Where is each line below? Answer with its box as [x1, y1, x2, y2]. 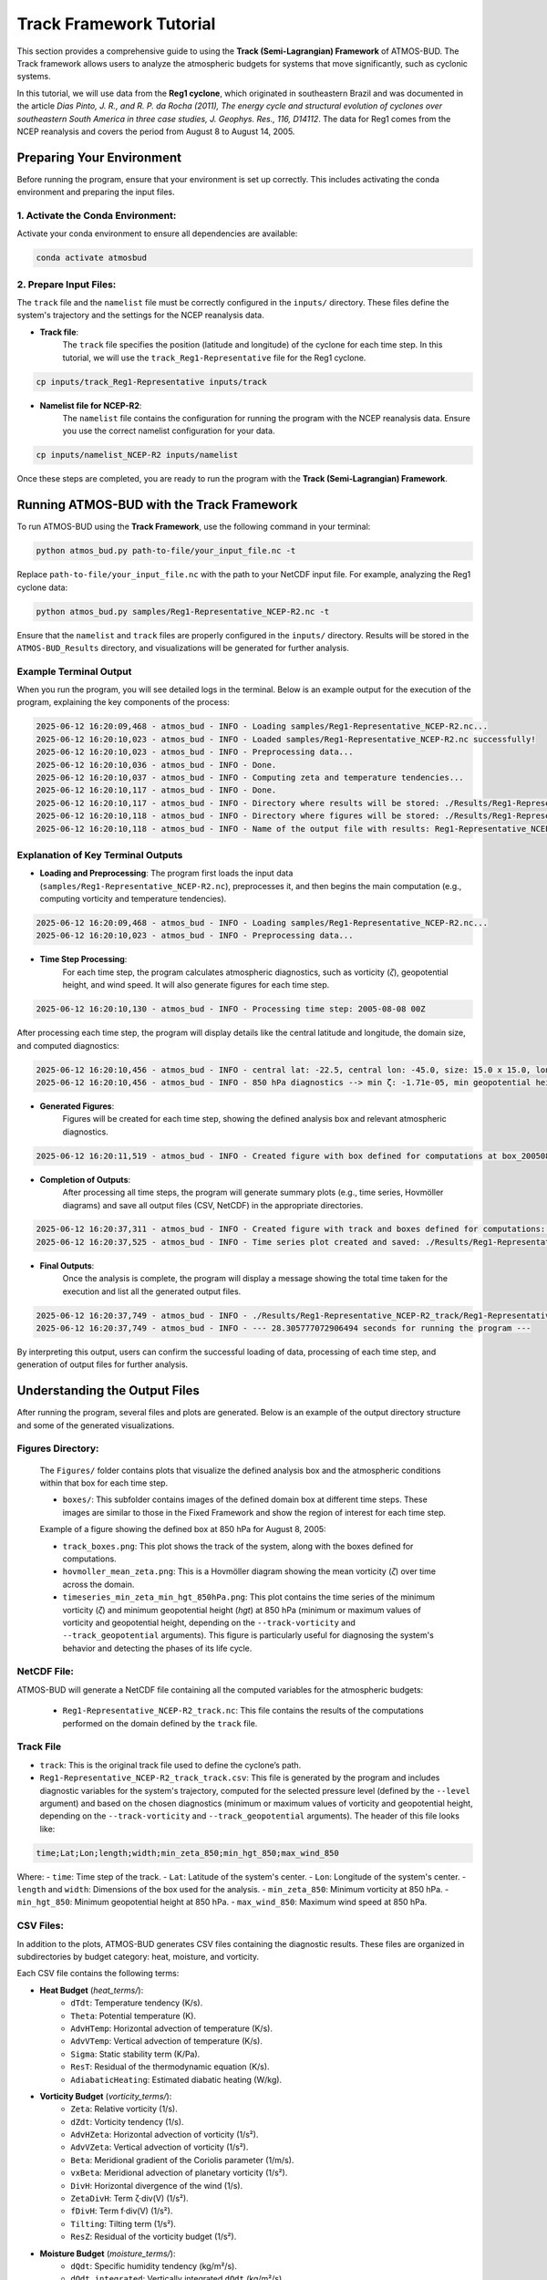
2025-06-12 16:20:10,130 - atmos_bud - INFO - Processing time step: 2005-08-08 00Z [36, 1004, 426, 1014]
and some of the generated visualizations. [16, 1419, 175, 1431]
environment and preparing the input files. [16, 187, 175, 198]
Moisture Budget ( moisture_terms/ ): [39, 2248, 176, 2259]
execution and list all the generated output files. [62, 1286, 242, 1297]
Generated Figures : [39, 1100, 115, 1112]
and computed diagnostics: [16, 1040, 120, 1051]
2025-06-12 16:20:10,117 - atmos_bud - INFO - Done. [36, 785, 277, 795]
